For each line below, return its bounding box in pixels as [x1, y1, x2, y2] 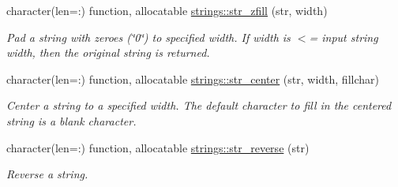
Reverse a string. [6, 166, 88, 182]
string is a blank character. [6, 112, 137, 129]
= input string [309, 28, 378, 45]
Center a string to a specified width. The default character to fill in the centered [6, 97, 392, 114]
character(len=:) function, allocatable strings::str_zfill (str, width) [6, 2, 328, 18]
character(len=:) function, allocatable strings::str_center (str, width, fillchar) [6, 70, 379, 87]
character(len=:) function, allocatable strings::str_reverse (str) [6, 139, 310, 155]
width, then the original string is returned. [6, 44, 210, 61]
